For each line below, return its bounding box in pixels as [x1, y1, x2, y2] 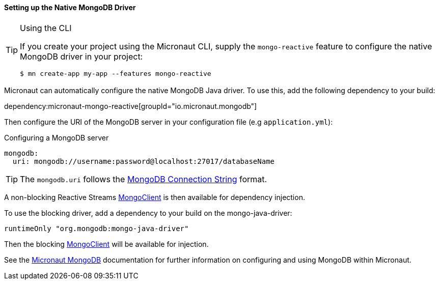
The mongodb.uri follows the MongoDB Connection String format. [20, 174, 267, 184]
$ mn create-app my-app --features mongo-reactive [20, 69, 211, 77]
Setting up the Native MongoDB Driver [4, 3, 136, 12]
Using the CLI [20, 22, 72, 33]
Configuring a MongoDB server [4, 133, 109, 142]
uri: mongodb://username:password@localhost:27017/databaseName [12, 157, 275, 165]
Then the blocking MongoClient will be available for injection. [4, 239, 209, 248]
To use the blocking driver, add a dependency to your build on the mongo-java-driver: [4, 208, 292, 217]
